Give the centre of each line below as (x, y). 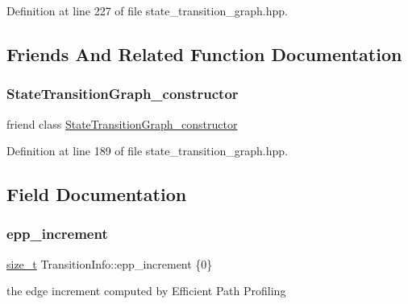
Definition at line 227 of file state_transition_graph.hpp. (147, 10)
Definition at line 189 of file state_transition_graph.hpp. (147, 151)
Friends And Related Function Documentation (204, 53)
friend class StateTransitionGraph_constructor (122, 123)
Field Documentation (97, 194)
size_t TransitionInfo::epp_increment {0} (110, 263)
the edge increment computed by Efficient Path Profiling (146, 291)
